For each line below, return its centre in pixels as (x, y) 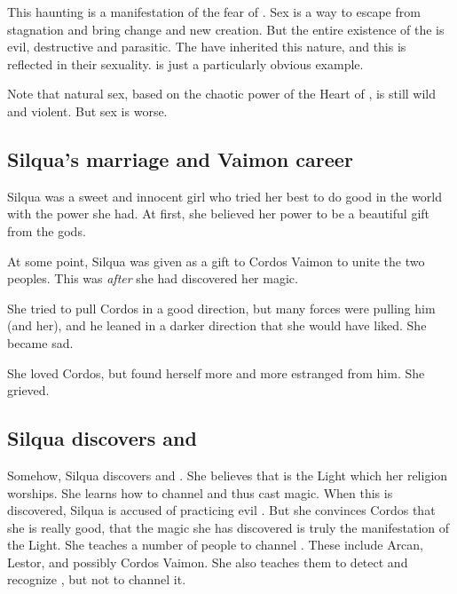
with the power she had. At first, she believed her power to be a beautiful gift (218, 214)
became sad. (40, 342)
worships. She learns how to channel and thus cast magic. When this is (200, 492)
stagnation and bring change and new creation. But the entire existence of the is (226, 29)
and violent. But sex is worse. (87, 111)
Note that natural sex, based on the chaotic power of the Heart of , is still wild (222, 94)
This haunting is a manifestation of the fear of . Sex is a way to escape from (214, 12)
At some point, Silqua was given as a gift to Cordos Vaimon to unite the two (216, 261)
